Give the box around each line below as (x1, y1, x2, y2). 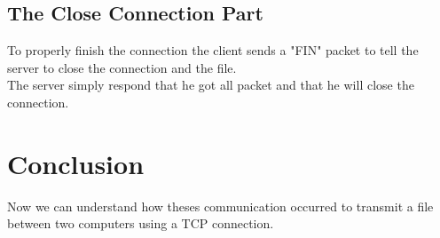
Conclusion (7, 145, 145, 181)
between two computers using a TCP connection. (7, 214, 274, 233)
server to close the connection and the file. (7, 58, 237, 76)
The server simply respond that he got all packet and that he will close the (7, 75, 414, 94)
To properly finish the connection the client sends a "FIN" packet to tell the (7, 41, 419, 59)
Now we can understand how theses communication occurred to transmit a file (7, 196, 434, 215)
